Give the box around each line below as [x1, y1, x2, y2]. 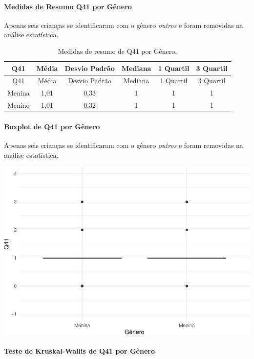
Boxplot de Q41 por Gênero [4, 121, 100, 131]
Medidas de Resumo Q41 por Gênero [4, 1, 132, 11]
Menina [7, 88, 30, 98]
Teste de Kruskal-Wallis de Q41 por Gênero [4, 346, 155, 356]
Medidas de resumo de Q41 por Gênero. [58, 46, 177, 56]
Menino [7, 100, 30, 110]
